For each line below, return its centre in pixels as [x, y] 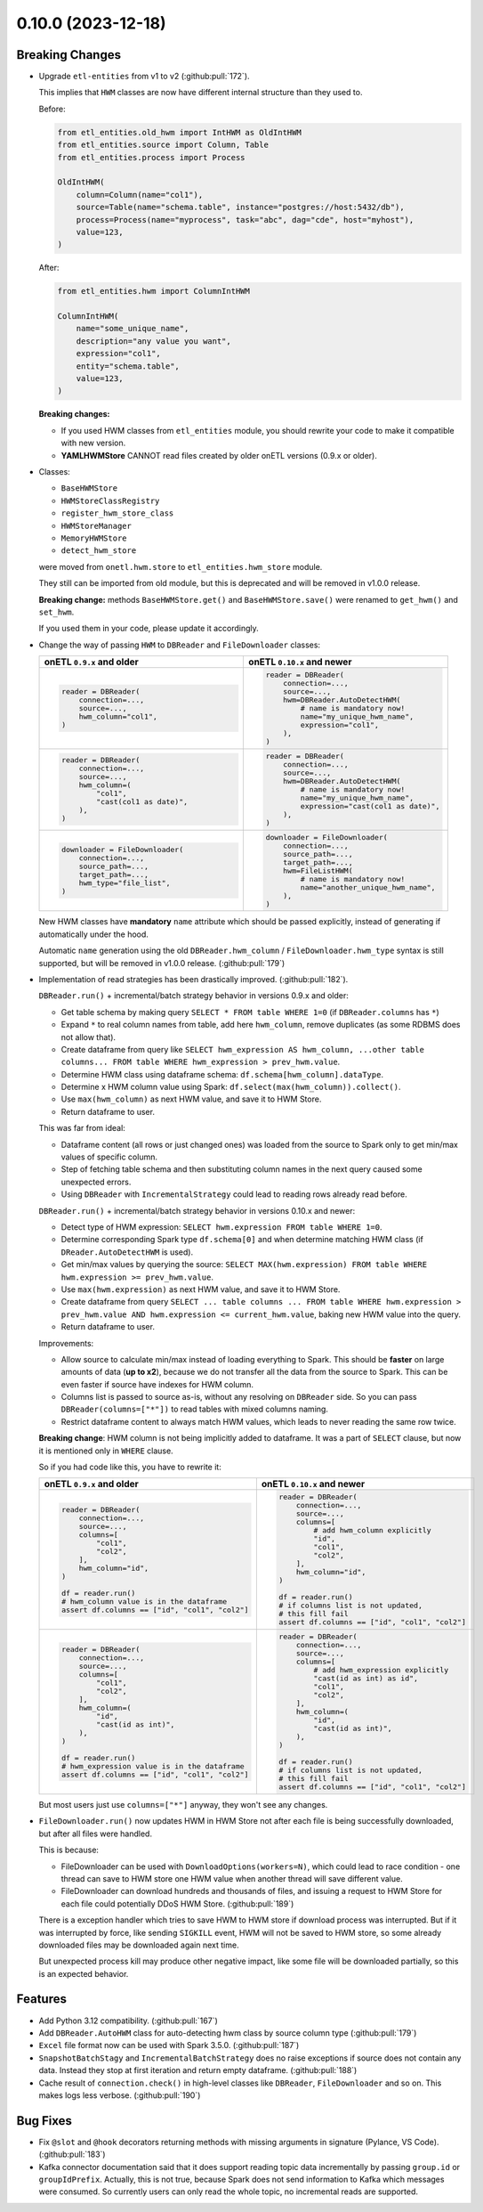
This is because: [69, 1850]
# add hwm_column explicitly [372, 1530]
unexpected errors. [96, 1182]
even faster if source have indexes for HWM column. [157, 1384]
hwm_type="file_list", [125, 883]
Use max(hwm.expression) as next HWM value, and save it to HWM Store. [201, 1289]
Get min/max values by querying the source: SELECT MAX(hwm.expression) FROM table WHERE [244, 1265]
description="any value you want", [153, 341]
